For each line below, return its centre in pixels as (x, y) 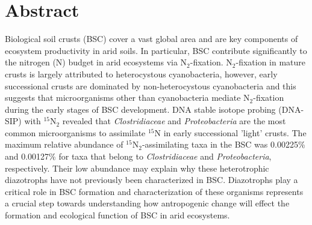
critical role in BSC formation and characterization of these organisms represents (154, 191)
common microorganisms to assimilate (75, 132)
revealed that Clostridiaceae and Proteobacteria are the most (174, 121)
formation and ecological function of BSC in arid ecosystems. (117, 215)
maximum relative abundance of (64, 144)
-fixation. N (211, 62)
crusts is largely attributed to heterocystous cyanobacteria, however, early (141, 73)
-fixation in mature (271, 62)
